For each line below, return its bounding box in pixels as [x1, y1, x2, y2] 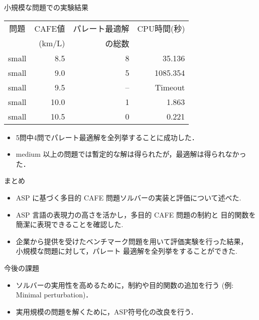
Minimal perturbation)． [16, 289, 93, 300]
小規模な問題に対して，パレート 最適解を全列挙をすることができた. [16, 246, 237, 256]
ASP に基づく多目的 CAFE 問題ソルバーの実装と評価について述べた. [16, 192, 241, 202]
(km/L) [39, 37, 65, 49]
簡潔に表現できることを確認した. [16, 219, 123, 230]
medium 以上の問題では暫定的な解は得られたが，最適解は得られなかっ [16, 149, 246, 159]
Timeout [155, 81, 185, 93]
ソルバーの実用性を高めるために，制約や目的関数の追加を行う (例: [16, 279, 234, 290]
